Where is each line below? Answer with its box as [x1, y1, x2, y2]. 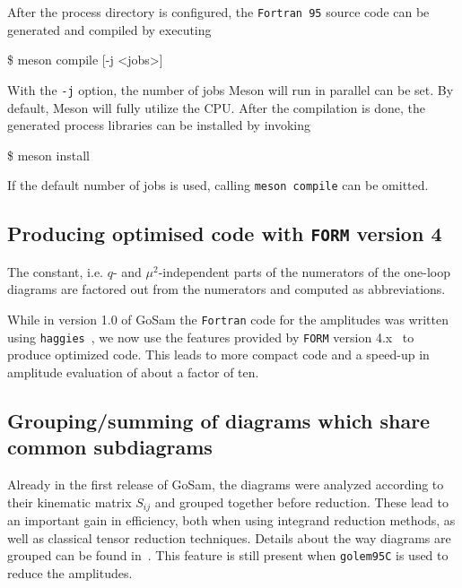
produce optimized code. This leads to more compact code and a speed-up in [7, 345, 430, 364]
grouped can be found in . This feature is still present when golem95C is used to [7, 546, 449, 565]
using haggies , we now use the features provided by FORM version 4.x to [7, 327, 414, 346]
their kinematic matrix [7, 492, 132, 511]
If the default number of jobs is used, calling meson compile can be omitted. [7, 176, 429, 195]
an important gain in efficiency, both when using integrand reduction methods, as [7, 511, 456, 530]
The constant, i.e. [7, 262, 104, 281]
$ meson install [7, 145, 90, 164]
